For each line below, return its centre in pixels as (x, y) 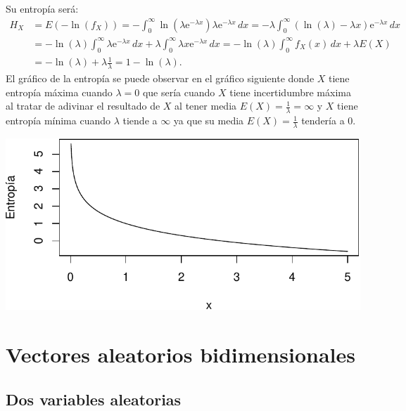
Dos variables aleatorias (94, 399)
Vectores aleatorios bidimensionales (180, 354)
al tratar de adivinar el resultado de (83, 106)
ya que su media (209, 120)
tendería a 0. (329, 120)
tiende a (140, 120)
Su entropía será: (42, 8)
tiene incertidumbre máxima (290, 92)
